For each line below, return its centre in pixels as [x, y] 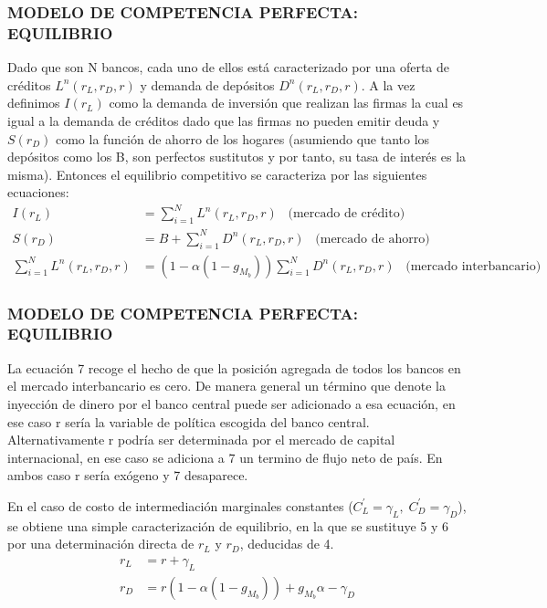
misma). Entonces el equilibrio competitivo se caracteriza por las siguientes [217, 174]
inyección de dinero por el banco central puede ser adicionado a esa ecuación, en [231, 403]
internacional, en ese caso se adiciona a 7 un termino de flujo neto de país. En [225, 457]
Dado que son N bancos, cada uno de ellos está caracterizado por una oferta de [229, 67]
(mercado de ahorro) [373, 239]
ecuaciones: [38, 192]
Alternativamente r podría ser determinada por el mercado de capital [201, 440]
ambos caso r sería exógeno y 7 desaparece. [128, 475]
